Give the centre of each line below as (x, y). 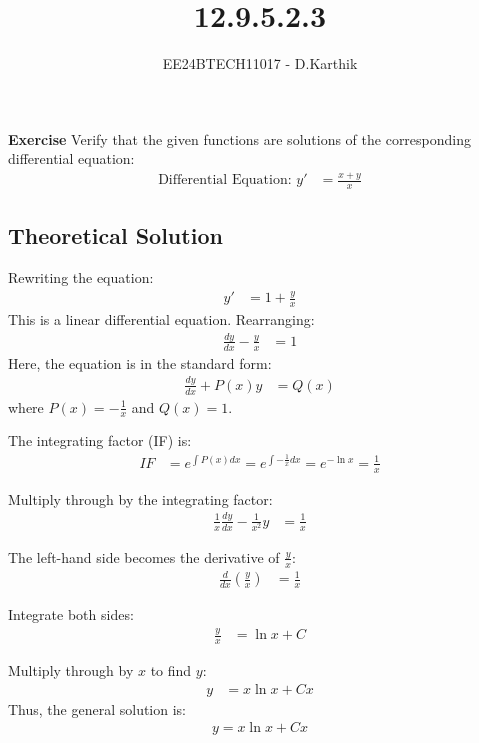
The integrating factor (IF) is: (100, 440)
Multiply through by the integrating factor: (140, 498)
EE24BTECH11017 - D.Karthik (260, 63)
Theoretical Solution (115, 235)
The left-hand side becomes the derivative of (144, 556)
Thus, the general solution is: (97, 708)
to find (171, 670)
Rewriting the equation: (81, 277)
